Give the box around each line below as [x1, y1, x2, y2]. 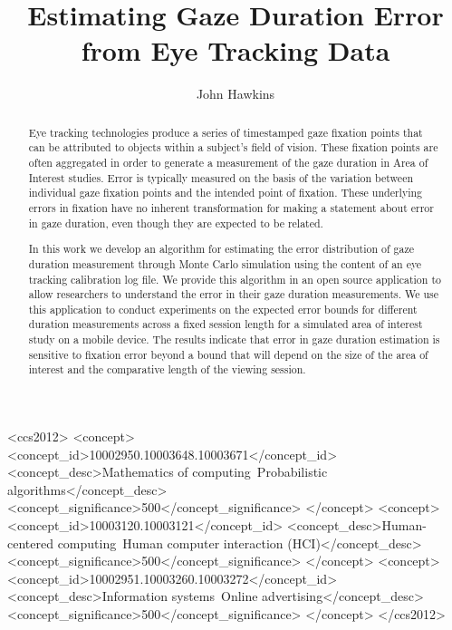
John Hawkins [196, 84, 275, 103]
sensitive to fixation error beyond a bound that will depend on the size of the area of [28, 346, 428, 362]
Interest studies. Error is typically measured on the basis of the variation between [28, 170, 414, 185]
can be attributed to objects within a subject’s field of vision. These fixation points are [28, 140, 438, 155]
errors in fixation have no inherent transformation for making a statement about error [28, 199, 434, 215]
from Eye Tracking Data [81, 32, 390, 69]
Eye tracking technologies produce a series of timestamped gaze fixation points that [28, 124, 423, 140]
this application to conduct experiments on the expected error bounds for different [28, 301, 418, 316]
